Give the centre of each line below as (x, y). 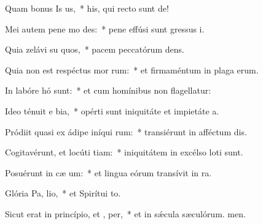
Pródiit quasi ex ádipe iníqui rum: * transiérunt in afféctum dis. (126, 131)
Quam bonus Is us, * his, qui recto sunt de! (87, 8)
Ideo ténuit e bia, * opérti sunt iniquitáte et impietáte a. (112, 110)
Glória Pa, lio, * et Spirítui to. (63, 193)
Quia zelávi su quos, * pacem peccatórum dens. (95, 49)
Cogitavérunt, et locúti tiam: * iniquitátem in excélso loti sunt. (124, 152)
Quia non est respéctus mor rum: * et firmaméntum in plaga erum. (132, 69)
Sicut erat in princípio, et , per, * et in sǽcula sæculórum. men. (125, 213)
